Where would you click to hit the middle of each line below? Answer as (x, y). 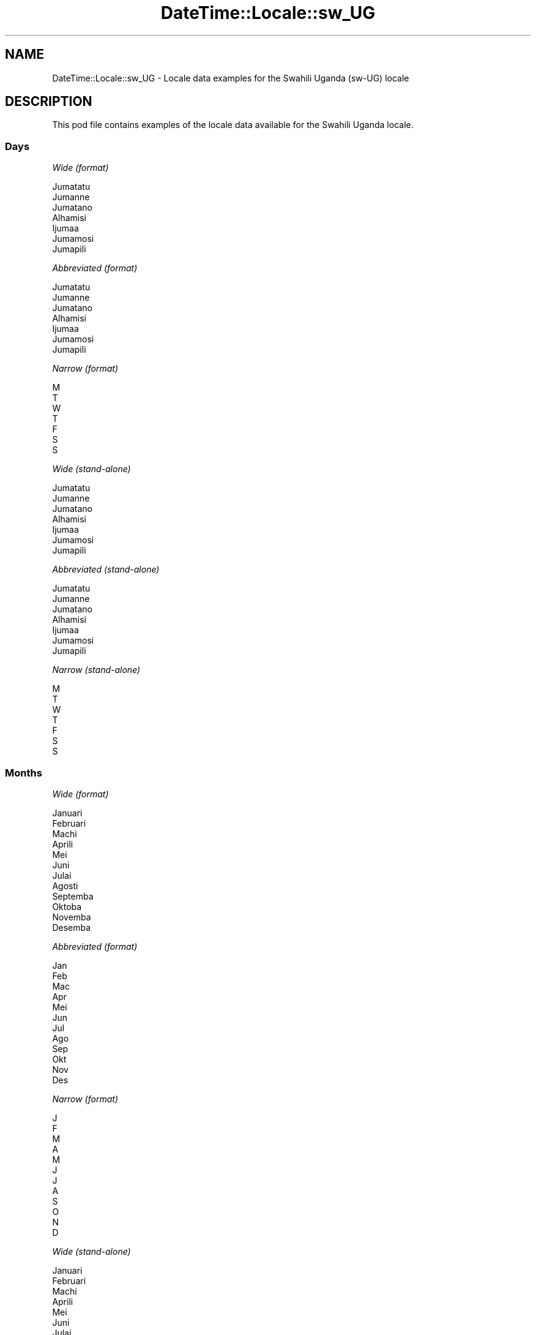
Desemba (72, 927)
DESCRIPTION (49, 102)
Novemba (72, 917)
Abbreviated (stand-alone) (106, 570)
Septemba (73, 896)
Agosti (65, 886)
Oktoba (67, 906)
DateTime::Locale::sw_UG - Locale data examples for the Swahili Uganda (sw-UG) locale (231, 78)
